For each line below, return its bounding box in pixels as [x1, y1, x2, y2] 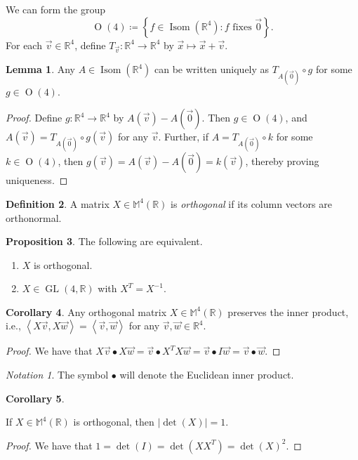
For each [6, 37, 42, 52]
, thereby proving [245, 154, 319, 169]
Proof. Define [6, 110, 62, 125]
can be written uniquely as [154, 62, 270, 77]
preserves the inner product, [227, 304, 349, 319]
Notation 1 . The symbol [6, 367, 109, 382]
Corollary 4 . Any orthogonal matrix [6, 304, 167, 319]
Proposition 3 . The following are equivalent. [6, 234, 203, 249]
